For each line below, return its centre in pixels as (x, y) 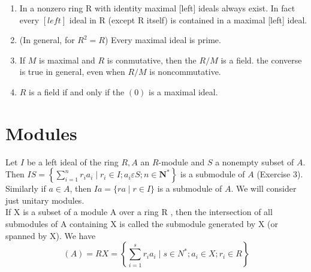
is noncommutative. (185, 72)
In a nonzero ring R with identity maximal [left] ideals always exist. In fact (157, 8)
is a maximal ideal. (183, 91)
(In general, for (47, 40)
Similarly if (26, 188)
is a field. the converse (261, 60)
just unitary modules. (45, 200)
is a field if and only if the (77, 91)
